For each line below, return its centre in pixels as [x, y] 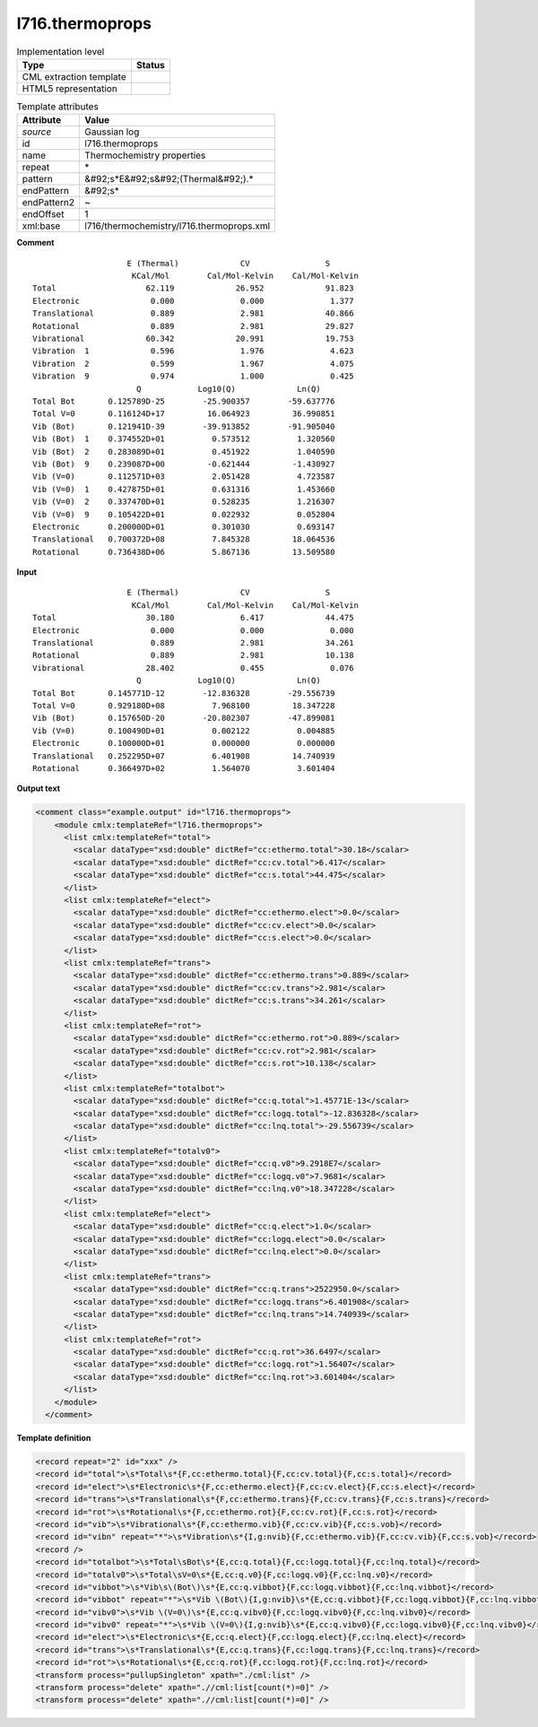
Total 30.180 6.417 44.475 [193, 618]
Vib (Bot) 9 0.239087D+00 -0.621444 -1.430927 [184, 464]
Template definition [54, 1438]
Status [150, 65]
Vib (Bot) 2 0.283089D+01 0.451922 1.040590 [184, 451]
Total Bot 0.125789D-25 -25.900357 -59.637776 [184, 401]
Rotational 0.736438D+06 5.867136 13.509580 [184, 552]
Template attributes [57, 107]
